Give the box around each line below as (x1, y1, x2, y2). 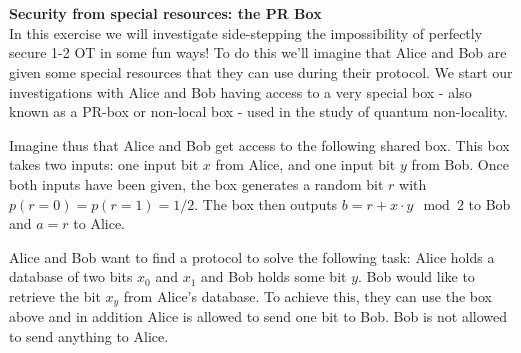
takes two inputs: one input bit (9, 154, 199, 175)
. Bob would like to (358, 266, 475, 287)
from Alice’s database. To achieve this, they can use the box (123, 285, 492, 306)
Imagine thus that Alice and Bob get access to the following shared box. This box (9, 134, 510, 155)
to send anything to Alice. (9, 325, 169, 346)
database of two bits (9, 266, 133, 287)
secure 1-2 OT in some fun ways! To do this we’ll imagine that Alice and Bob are (9, 42, 507, 63)
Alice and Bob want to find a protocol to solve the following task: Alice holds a (9, 246, 495, 267)
